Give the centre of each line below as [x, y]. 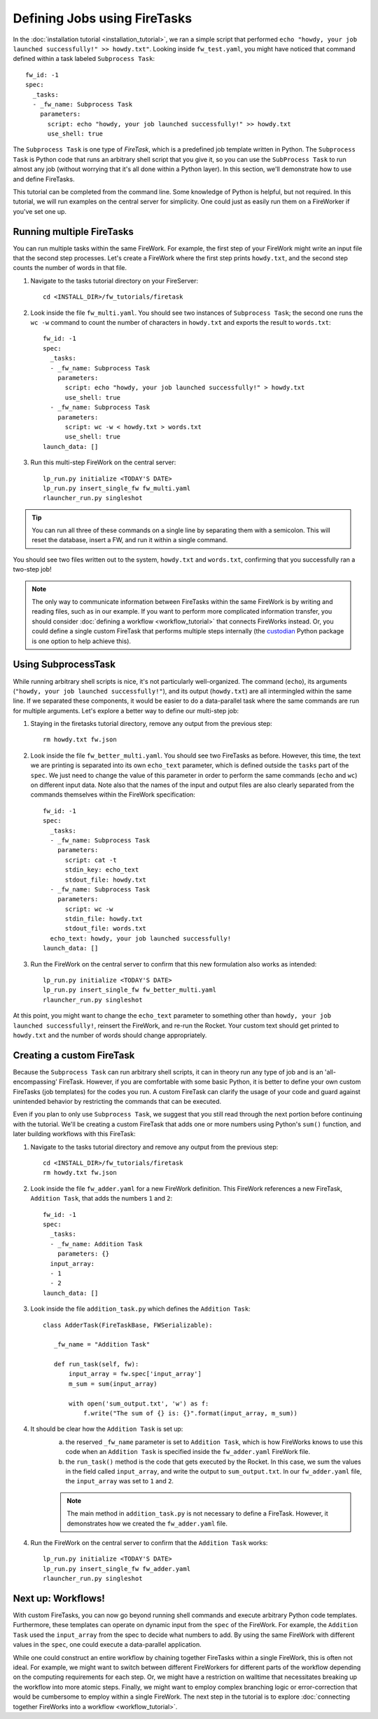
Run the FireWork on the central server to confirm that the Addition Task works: [149, 1542]
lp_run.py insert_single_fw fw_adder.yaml [117, 1569]
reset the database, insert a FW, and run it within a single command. [130, 540]
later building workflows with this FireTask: [74, 1134]
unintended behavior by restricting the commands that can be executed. [117, 1102]
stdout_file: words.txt [106, 929]
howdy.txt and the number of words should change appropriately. [110, 1035]
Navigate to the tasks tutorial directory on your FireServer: [114, 281]
